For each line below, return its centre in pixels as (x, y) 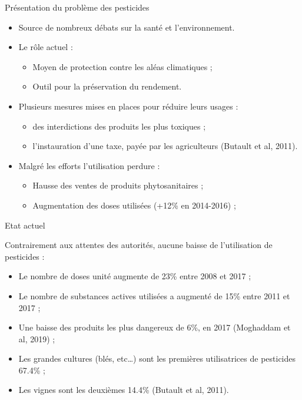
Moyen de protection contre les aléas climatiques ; (122, 66)
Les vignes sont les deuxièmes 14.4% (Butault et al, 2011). (124, 390)
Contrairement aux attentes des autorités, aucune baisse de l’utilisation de (139, 245)
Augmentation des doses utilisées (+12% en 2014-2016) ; (134, 205)
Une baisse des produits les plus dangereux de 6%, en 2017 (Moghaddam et (155, 327)
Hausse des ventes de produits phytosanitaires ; (118, 185)
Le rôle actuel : (46, 47)
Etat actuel (25, 225)
